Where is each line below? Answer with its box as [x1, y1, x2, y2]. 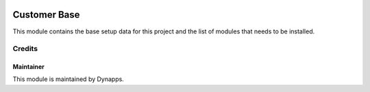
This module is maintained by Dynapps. [12, 75, 125, 83]
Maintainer [12, 63, 45, 71]
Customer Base [12, 9, 80, 20]
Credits [12, 44, 38, 54]
